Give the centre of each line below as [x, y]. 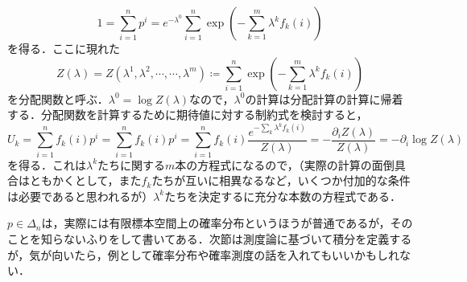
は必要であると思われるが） [81, 196]
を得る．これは [47, 164]
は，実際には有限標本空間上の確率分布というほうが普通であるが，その [227, 223]
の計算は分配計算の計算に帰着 [324, 98]
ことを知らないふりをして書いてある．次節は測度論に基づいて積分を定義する [210, 238]
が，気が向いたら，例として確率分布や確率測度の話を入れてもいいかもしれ [203, 254]
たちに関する [132, 164]
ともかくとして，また [85, 180]
